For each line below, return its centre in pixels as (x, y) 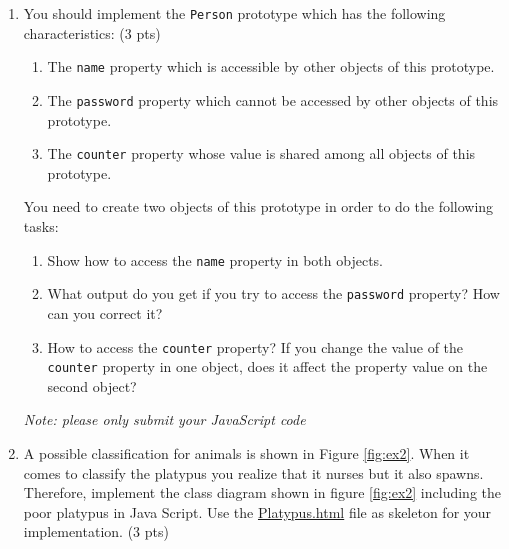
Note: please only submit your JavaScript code (164, 419)
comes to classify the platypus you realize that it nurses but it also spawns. (253, 472)
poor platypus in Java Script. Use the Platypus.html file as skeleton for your (257, 511)
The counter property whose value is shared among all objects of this (261, 153)
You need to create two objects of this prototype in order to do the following (258, 206)
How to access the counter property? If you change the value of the (255, 346)
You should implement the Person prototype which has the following (234, 13)
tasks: (41, 226)
